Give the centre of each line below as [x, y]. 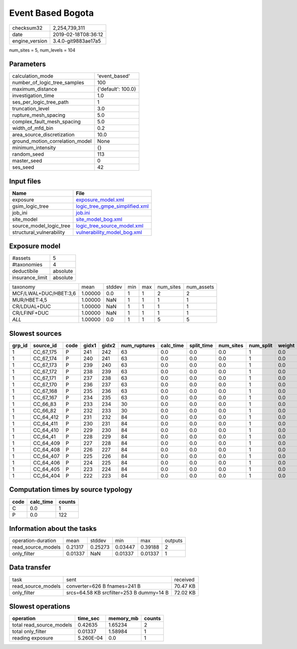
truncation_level [31, 109]
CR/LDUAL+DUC [32, 307]
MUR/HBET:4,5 [30, 300]
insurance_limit [30, 278]
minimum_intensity [34, 148]
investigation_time [33, 96]
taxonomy [24, 287]
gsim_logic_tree [30, 206]
